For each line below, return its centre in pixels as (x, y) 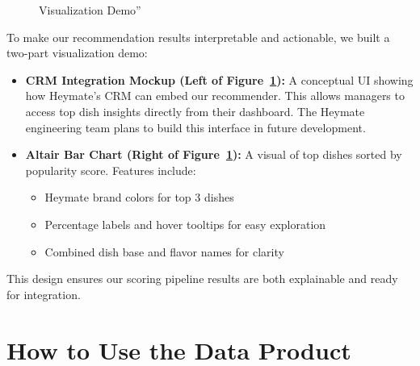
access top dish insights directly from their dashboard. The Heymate (195, 111)
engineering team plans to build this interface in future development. (195, 127)
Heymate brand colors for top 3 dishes (139, 197)
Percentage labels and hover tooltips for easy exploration (185, 224)
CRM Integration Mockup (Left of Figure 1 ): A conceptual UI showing (219, 79)
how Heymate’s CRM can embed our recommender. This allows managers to (215, 96)
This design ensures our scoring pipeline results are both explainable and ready (202, 279)
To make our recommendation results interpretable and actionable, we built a (198, 37)
